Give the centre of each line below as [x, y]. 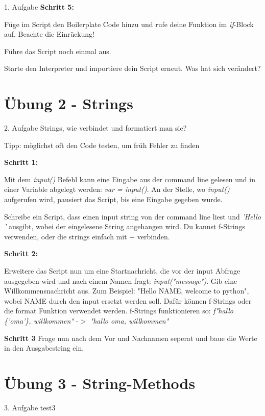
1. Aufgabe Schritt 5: [39, 7]
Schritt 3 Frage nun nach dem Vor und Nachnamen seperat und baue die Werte [131, 338]
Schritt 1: [21, 162]
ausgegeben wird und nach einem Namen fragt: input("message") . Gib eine [121, 280]
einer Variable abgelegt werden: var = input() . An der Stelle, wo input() [117, 189]
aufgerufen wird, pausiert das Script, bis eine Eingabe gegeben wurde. [113, 199]
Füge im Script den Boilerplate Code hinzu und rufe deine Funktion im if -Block [129, 24]
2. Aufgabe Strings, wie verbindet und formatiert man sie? [95, 128]
